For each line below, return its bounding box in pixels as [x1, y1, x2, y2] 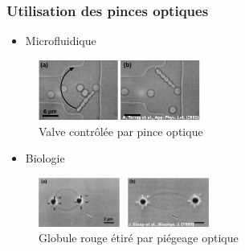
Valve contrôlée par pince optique [39, 122, 203, 139]
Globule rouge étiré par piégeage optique [39, 229, 239, 246]
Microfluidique [25, 32, 96, 49]
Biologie [25, 150, 65, 167]
